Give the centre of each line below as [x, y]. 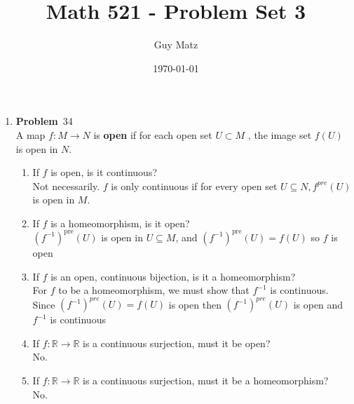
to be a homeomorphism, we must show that [154, 290]
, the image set [280, 134]
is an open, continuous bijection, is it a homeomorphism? [173, 276]
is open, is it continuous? [104, 172]
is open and [318, 304]
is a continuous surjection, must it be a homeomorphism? [206, 381]
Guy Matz [176, 45]
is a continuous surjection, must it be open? [177, 343]
